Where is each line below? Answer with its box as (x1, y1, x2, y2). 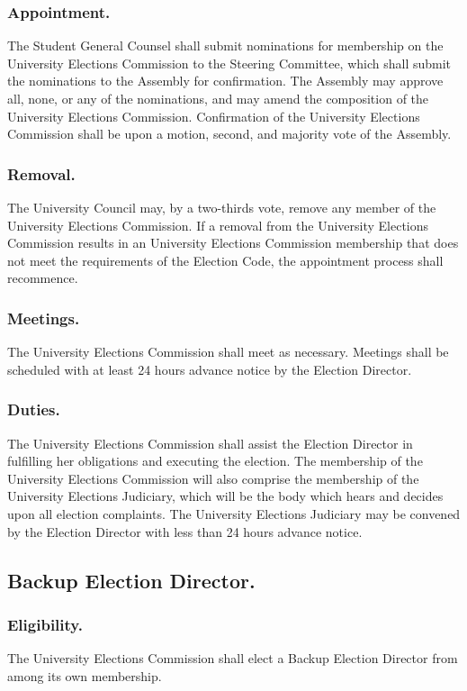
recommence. (7, 268, 78, 287)
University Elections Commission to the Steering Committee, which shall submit (7, 53, 452, 72)
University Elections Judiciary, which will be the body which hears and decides (7, 486, 444, 505)
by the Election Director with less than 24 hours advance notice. (7, 522, 363, 541)
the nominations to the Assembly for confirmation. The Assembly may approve (7, 71, 444, 90)
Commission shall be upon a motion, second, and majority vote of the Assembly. (7, 124, 452, 143)
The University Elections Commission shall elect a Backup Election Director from (7, 649, 458, 668)
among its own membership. (7, 666, 162, 685)
